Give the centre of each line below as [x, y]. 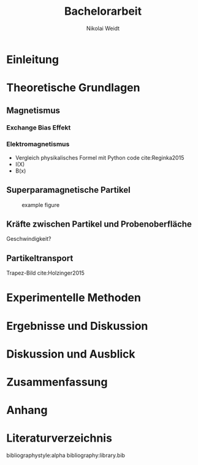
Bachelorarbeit [103, 11]
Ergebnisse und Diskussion [77, 326]
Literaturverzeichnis [59, 438]
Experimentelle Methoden [74, 298]
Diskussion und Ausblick [71, 354]
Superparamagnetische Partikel [68, 190]
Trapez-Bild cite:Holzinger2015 [45, 273]
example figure [41, 205]
